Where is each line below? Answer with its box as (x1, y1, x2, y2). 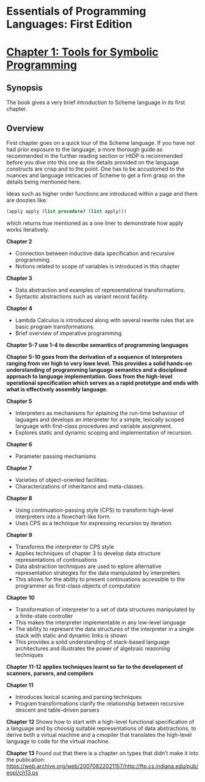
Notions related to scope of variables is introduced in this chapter (15, 262, 180, 270)
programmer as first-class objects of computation (15, 582, 141, 589)
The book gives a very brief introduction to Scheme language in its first (6, 99, 185, 106)
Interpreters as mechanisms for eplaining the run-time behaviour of (15, 409, 185, 416)
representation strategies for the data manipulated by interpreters (15, 569, 180, 576)
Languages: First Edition (6, 17, 132, 31)
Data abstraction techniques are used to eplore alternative (15, 563, 162, 570)
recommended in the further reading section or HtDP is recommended (6, 152, 183, 160)
